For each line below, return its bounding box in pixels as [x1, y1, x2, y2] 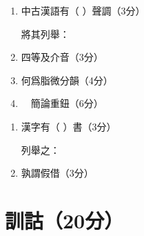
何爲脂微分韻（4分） [21, 72, 113, 87]
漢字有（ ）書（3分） [21, 119, 116, 133]
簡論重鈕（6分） [30, 96, 103, 110]
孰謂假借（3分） [21, 166, 94, 180]
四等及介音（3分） [21, 50, 103, 64]
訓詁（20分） [5, 206, 124, 234]
